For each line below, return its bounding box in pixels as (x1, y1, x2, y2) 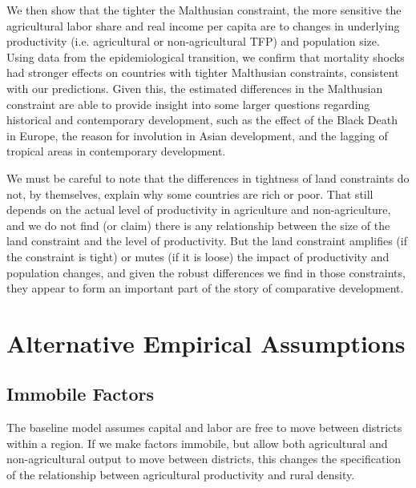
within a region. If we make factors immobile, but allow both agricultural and (6, 434, 388, 451)
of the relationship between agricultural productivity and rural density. (6, 466, 355, 483)
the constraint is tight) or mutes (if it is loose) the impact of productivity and (6, 248, 390, 264)
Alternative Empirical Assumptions (6, 326, 406, 359)
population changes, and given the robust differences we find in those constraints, (6, 264, 406, 280)
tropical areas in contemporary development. (6, 143, 226, 159)
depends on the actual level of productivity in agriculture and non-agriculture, (6, 201, 391, 218)
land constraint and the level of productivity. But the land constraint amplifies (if (6, 232, 407, 249)
